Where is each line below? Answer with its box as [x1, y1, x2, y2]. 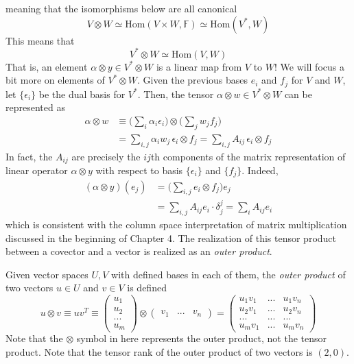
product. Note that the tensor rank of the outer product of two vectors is [5, 345, 313, 359]
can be [284, 86, 312, 101]
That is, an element [5, 59, 88, 73]
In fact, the [5, 149, 53, 163]
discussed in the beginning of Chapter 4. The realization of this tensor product [5, 230, 337, 245]
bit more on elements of [5, 73, 105, 87]
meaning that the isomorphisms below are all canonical [5, 1, 237, 15]
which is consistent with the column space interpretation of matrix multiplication [5, 217, 347, 231]
